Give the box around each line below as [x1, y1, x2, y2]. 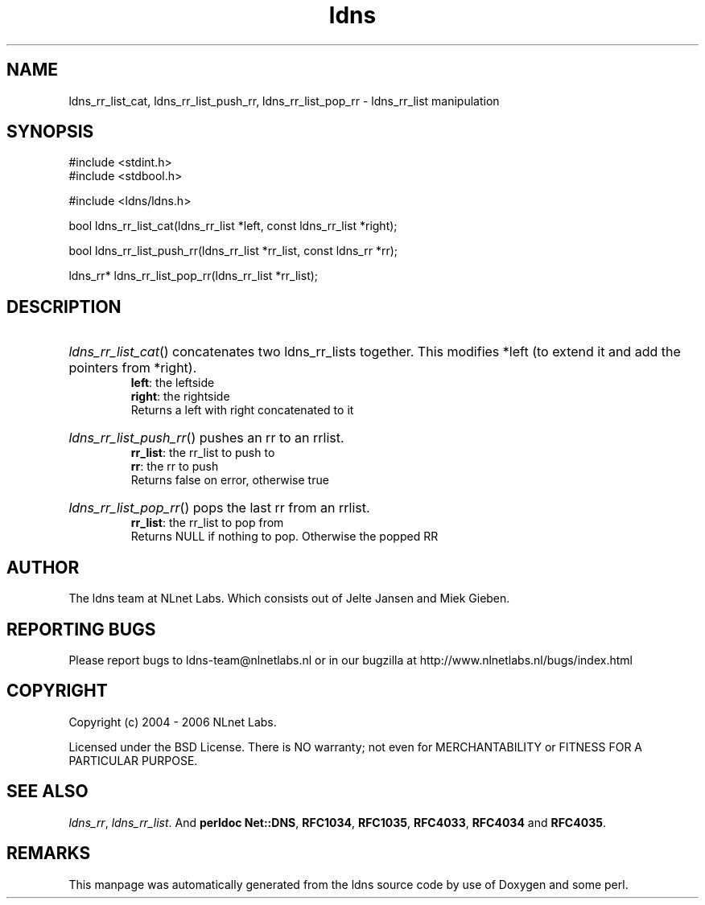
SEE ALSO [6, 781, 89, 802]
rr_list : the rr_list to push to [130, 446, 275, 460]
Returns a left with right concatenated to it [130, 403, 354, 418]
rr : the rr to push [130, 459, 219, 474]
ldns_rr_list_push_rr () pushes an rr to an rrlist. [68, 430, 344, 446]
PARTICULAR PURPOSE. [68, 753, 198, 767]
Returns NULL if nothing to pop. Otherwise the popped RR [130, 529, 439, 544]
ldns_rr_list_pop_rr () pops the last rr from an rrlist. [68, 500, 370, 516]
